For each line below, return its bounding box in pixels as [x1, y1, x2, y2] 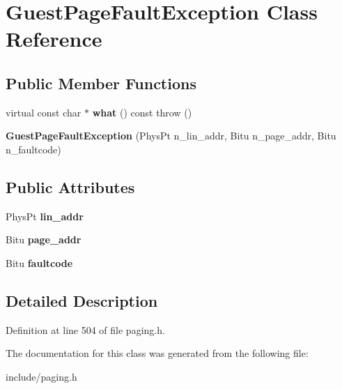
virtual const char [6, 105, 81, 119]
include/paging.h [6, 369, 77, 383]
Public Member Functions [6, 72, 196, 93]
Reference [6, 24, 102, 53]
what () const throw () [92, 105, 192, 119]
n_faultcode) [6, 142, 61, 156]
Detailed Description [6, 289, 158, 311]
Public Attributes [6, 176, 135, 197]
